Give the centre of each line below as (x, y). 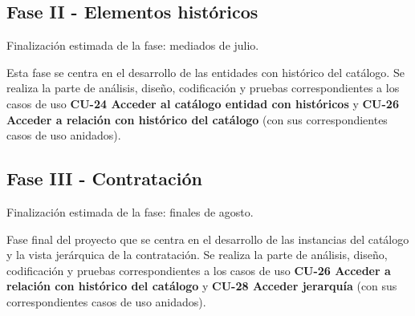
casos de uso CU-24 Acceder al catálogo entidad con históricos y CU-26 (203, 103)
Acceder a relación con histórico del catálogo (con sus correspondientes (197, 119)
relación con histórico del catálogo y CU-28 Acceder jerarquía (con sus (202, 286)
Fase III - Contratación (104, 178)
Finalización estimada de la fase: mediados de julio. (133, 45)
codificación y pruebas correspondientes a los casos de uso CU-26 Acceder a (199, 270)
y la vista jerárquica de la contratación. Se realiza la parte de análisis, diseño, (197, 255)
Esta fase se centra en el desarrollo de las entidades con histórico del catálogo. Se (205, 72)
